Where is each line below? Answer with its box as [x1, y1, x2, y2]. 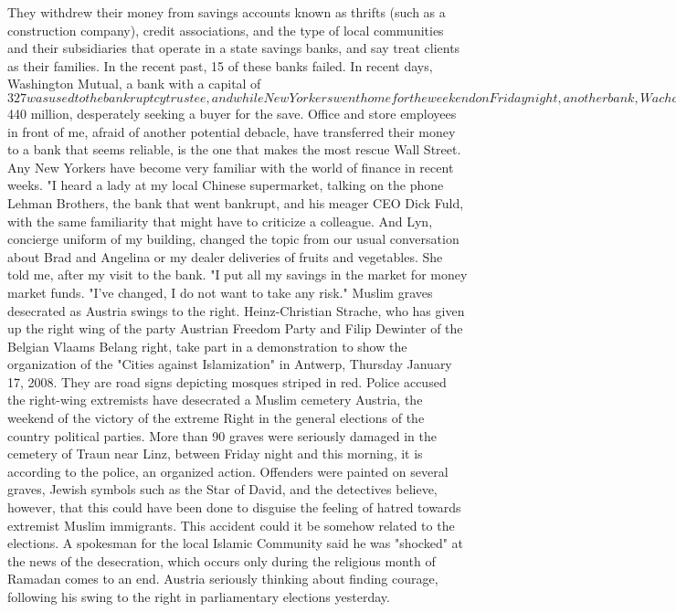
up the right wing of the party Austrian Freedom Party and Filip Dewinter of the [7, 319, 463, 338]
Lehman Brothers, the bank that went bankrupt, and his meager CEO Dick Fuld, [7, 193, 464, 212]
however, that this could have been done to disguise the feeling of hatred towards [7, 498, 461, 517]
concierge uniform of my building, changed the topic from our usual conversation [7, 229, 459, 248]
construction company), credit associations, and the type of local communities [7, 20, 444, 39]
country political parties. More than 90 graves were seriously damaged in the [7, 426, 437, 445]
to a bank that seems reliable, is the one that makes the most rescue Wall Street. [7, 140, 461, 159]
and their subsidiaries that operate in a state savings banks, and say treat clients [7, 38, 460, 58]
